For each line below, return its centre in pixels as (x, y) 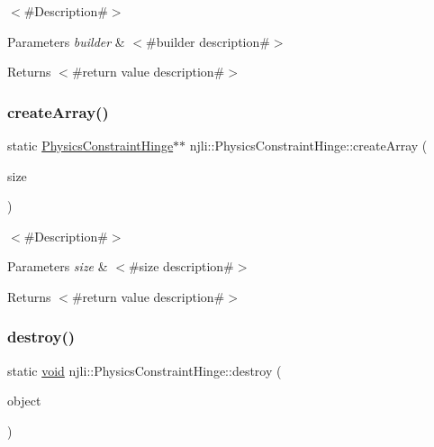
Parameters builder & (66, 41)
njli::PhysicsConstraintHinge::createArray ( (308, 145)
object (24, 401)
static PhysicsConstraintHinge (90, 145)
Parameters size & (58, 266)
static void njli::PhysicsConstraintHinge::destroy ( (145, 370)
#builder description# (208, 41)
